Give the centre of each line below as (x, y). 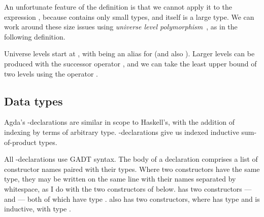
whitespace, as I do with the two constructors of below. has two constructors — (128, 188)
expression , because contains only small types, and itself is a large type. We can (129, 16)
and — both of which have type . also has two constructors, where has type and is (132, 198)
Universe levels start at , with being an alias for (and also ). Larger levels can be (129, 53)
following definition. (35, 36)
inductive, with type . (38, 209)
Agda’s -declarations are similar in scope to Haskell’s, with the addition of (120, 122)
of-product (20, 142)
